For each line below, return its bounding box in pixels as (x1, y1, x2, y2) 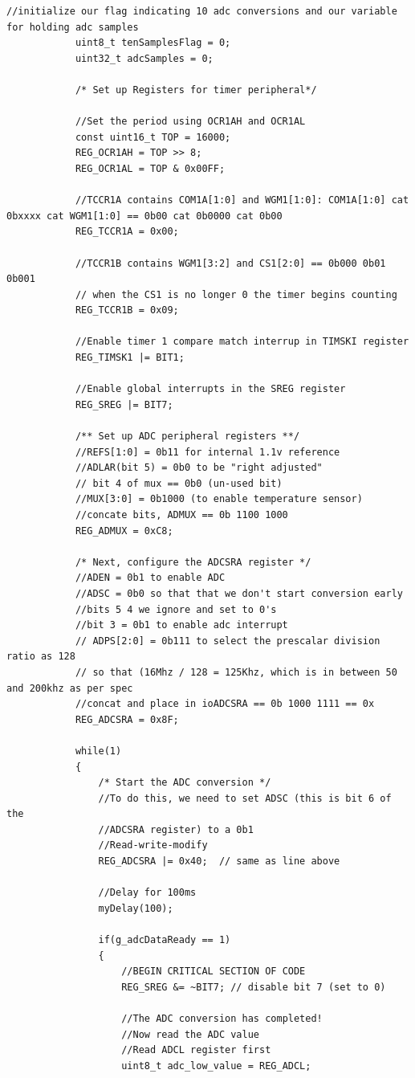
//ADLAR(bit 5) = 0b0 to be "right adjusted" (75, 462, 323, 474)
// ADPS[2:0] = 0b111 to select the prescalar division (75, 635, 380, 647)
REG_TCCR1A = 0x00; (75, 226, 179, 238)
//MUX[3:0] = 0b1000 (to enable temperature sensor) (75, 493, 363, 505)
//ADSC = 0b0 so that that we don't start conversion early (75, 587, 403, 599)
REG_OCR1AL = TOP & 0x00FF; (75, 162, 226, 174)
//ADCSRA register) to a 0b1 (98, 823, 254, 835)
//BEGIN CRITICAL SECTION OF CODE (121, 966, 306, 978)
